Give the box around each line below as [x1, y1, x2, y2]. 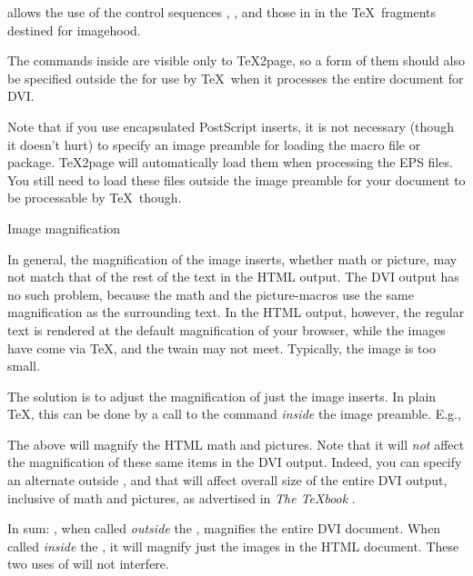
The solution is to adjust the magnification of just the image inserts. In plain [7, 386, 437, 405]
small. [7, 356, 40, 375]
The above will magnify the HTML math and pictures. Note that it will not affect [7, 434, 465, 453]
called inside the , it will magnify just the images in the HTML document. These [7, 536, 459, 555]
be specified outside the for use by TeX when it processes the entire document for [7, 68, 464, 87]
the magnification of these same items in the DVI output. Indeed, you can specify [7, 452, 462, 472]
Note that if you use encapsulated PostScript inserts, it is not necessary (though [7, 116, 454, 135]
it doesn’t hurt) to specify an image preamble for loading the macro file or [7, 134, 421, 154]
